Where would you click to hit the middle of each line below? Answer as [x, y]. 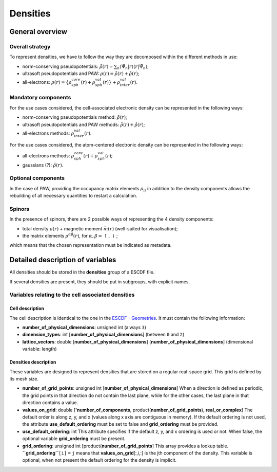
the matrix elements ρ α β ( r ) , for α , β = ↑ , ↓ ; [70, 235]
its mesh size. [24, 379]
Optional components [37, 178]
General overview [38, 32]
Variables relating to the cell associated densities [72, 295]
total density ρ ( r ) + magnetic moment [62, 228]
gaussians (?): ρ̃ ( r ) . [43, 165]
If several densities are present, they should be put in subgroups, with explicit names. [100, 282]
